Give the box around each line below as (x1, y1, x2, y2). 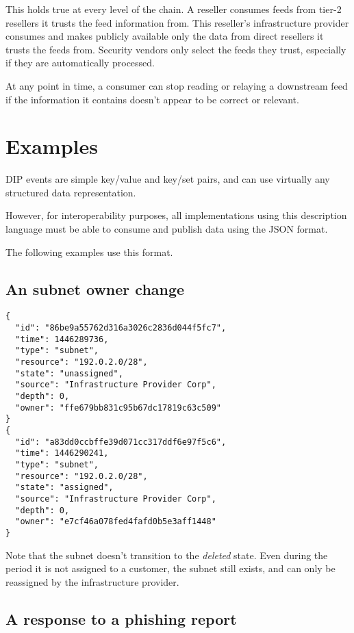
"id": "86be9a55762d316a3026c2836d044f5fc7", (15, 323, 227, 333)
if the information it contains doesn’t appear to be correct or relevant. (5, 92, 299, 106)
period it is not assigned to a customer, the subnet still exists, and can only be (5, 561, 336, 576)
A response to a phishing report (5, 608, 237, 629)
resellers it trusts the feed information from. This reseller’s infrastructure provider (5, 15, 349, 29)
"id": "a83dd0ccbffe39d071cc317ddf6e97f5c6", (15, 437, 227, 447)
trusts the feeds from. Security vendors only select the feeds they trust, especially (5, 42, 346, 56)
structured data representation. (5, 185, 136, 199)
